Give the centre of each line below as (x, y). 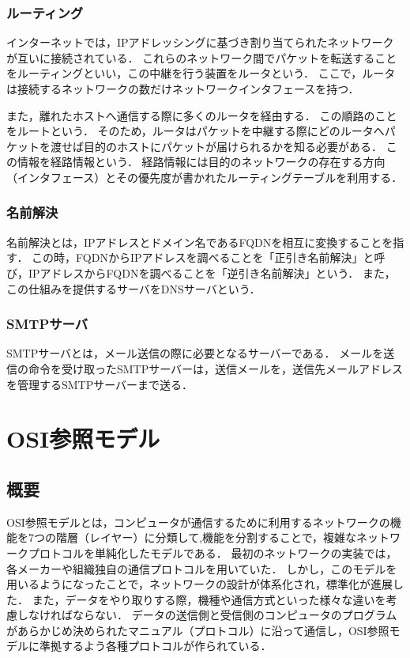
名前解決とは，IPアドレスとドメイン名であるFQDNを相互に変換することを (200, 242)
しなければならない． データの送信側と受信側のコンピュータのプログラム (207, 615)
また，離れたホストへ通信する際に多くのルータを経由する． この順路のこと (202, 115)
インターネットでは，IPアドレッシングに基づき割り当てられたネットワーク (200, 42)
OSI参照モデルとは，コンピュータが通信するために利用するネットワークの (198, 522)
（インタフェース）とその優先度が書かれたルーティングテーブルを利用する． (205, 177)
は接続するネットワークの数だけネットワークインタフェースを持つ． (183, 89)
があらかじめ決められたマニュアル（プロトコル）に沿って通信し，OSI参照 (198, 630)
